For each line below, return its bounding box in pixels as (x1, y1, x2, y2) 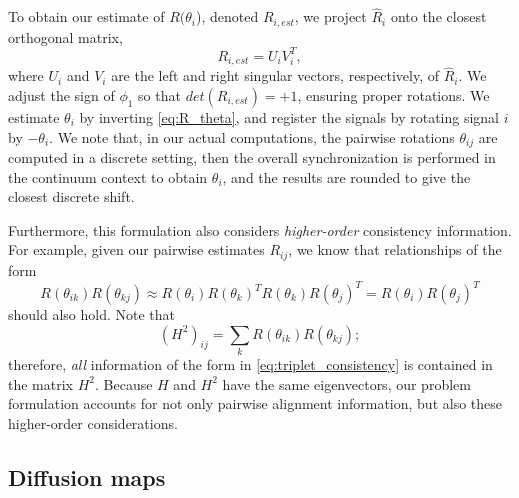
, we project (294, 6, 367, 27)
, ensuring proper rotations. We (297, 85, 490, 106)
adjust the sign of (8, 85, 115, 106)
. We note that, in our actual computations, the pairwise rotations (49, 126, 455, 147)
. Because (94, 373, 153, 394)
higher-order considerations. (8, 412, 178, 433)
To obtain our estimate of (8, 6, 165, 27)
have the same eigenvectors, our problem (222, 373, 471, 394)
